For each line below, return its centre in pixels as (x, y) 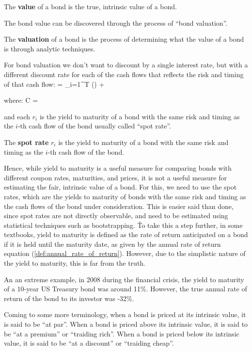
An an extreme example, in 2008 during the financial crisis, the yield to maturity (124, 279)
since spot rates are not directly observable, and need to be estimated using (116, 215)
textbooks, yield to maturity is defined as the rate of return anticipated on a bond (126, 234)
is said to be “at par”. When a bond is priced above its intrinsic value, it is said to (126, 324)
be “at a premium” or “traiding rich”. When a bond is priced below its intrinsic (122, 333)
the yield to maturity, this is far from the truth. (75, 263)
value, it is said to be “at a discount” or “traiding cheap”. (89, 343)
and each (17, 116)
